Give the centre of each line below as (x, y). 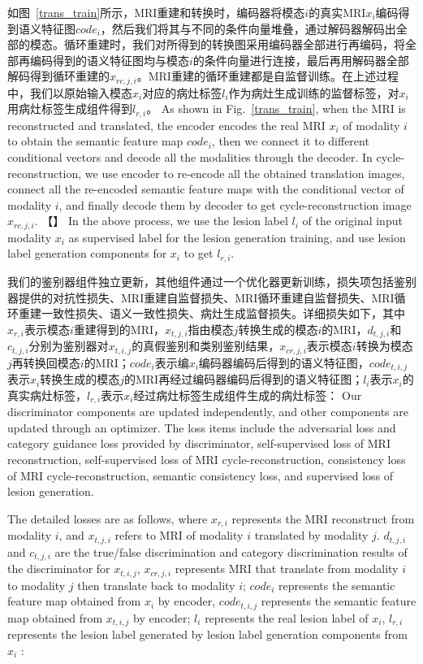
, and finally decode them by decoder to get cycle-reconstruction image (235, 204)
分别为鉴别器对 (69, 346)
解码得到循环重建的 (58, 76)
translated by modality (311, 535)
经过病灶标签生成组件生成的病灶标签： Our (248, 395)
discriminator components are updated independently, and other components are (208, 412)
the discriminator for (59, 569)
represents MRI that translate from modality (287, 569)
